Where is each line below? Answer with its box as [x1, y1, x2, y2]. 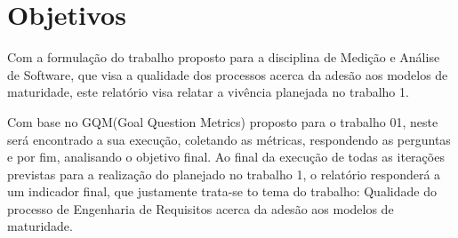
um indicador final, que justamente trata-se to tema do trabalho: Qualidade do [7, 182, 437, 201]
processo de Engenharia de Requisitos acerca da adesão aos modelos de [7, 199, 394, 218]
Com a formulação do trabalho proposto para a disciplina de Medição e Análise [7, 48, 440, 67]
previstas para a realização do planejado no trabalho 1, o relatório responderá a [7, 164, 441, 183]
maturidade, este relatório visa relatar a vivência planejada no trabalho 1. [7, 83, 409, 101]
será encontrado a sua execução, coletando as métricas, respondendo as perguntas [7, 130, 451, 148]
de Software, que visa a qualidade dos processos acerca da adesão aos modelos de [7, 65, 448, 83]
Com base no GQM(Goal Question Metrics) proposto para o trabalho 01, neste [7, 112, 438, 131]
